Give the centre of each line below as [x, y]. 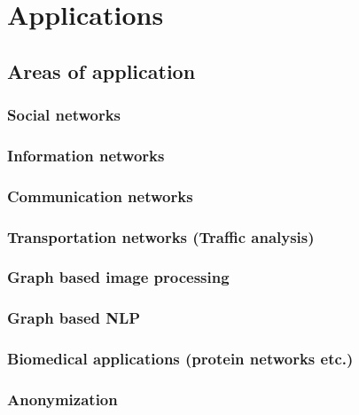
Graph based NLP [74, 318]
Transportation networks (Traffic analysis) [161, 236]
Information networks [86, 155]
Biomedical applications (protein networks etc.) [180, 359]
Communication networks [100, 196]
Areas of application [101, 70]
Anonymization [62, 399]
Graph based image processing [118, 277]
